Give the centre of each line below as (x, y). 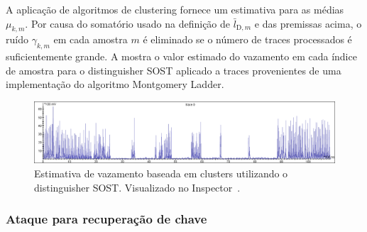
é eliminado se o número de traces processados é (247, 39)
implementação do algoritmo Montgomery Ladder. (115, 84)
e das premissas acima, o (308, 23)
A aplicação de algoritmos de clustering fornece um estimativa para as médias (175, 9)
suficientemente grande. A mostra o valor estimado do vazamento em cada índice (181, 56)
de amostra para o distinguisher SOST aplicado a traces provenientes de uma (174, 70)
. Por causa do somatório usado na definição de (128, 23)
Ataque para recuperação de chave (106, 219)
